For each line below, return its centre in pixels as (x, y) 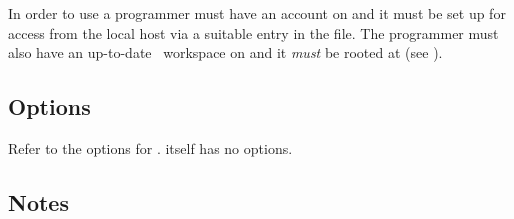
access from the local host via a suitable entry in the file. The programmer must (253, 32)
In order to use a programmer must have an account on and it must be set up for (257, 13)
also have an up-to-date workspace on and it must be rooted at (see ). (225, 52)
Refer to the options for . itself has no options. (150, 147)
